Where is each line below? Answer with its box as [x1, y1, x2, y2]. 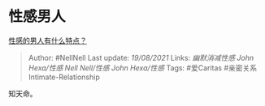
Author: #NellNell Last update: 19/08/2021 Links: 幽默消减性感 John [28, 53, 254, 62]
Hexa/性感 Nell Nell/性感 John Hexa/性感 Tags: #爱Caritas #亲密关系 [28, 62, 258, 73]
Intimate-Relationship [28, 72, 100, 82]
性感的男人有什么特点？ [8, 36, 87, 45]
